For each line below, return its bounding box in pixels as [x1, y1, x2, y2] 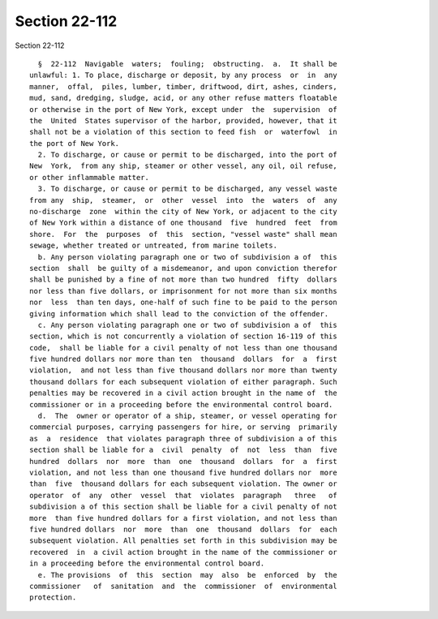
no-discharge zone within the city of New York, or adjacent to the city [29, 207, 337, 217]
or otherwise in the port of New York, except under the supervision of [29, 105, 337, 114]
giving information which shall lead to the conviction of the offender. [29, 309, 329, 318]
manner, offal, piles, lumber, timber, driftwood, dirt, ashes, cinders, [29, 82, 337, 91]
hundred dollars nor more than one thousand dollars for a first [29, 457, 337, 466]
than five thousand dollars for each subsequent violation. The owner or [29, 479, 337, 488]
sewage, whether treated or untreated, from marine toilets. [29, 241, 277, 251]
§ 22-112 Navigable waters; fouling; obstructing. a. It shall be [37, 59, 337, 68]
